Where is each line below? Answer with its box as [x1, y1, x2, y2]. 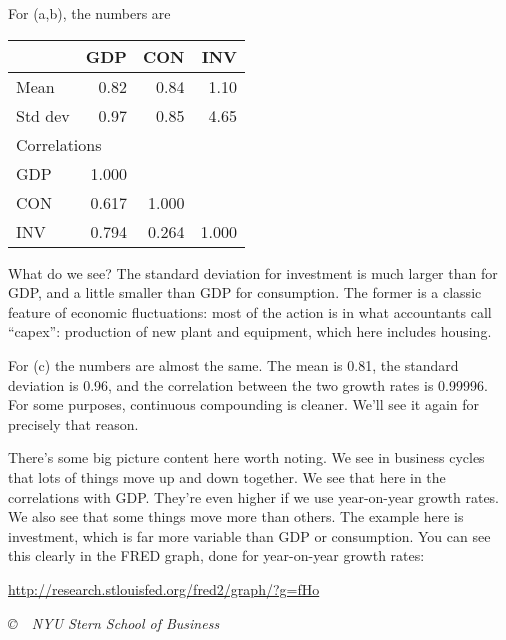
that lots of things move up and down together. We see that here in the [8, 466, 446, 487]
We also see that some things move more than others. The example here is [8, 506, 464, 527]
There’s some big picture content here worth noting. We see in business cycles [8, 447, 485, 468]
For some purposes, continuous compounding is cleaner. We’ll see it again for [8, 394, 479, 415]
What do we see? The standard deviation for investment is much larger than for [8, 262, 498, 283]
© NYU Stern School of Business [8, 612, 220, 633]
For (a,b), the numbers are [8, 3, 171, 23]
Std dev [16, 103, 70, 127]
